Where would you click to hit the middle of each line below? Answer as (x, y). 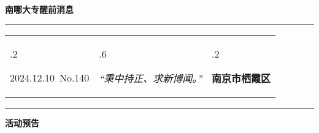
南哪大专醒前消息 (39, 9)
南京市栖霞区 (241, 78)
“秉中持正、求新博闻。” (151, 78)
